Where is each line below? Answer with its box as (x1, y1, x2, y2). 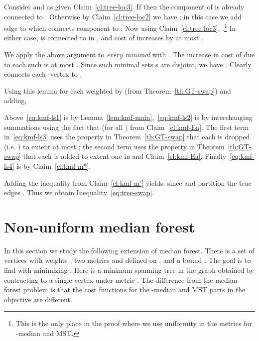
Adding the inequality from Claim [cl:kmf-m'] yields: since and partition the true (4, 177, 252, 188)
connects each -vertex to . (4, 69, 82, 79)
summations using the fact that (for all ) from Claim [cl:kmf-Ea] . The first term (4, 121, 249, 132)
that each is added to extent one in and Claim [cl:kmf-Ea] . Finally (23, 151, 227, 161)
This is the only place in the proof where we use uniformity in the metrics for (15, 318, 252, 329)
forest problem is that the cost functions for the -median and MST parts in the (4, 284, 246, 295)
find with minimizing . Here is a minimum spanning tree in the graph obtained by (4, 265, 254, 275)
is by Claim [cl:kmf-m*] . (16, 160, 91, 171)
